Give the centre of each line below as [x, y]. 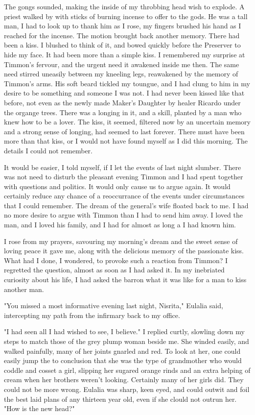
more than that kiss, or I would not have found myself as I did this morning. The [126, 141]
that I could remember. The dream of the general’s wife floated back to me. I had [126, 205]
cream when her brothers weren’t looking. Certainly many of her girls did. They [124, 379]
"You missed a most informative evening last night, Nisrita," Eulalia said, [114, 305]
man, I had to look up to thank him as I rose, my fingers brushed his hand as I [123, 26]
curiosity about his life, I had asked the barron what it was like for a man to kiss [125, 280]
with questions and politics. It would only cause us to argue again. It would [117, 186]
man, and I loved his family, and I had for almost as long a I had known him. [120, 225]
